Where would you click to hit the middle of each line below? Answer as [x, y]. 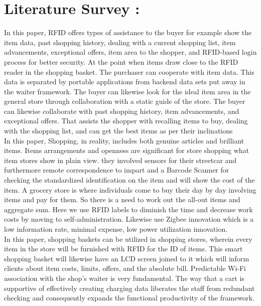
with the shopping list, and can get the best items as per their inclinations [118, 131]
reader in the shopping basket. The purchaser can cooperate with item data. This [129, 71]
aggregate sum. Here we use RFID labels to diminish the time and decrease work [128, 209]
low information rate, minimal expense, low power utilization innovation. [116, 229]
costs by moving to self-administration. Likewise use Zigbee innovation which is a [129, 219]
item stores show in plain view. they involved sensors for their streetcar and [120, 160]
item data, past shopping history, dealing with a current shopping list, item [120, 42]
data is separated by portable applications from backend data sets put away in [125, 82]
